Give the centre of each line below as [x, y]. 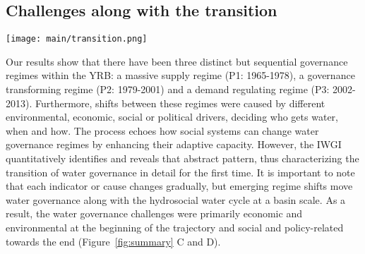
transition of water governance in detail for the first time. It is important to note [180, 172]
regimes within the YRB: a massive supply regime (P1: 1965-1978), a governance [180, 75]
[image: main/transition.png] [77, 39]
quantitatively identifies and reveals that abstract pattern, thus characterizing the [182, 158]
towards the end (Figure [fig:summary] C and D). [113, 241]
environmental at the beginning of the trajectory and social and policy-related [175, 227]
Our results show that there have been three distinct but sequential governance [177, 61]
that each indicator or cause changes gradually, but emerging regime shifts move [179, 186]
